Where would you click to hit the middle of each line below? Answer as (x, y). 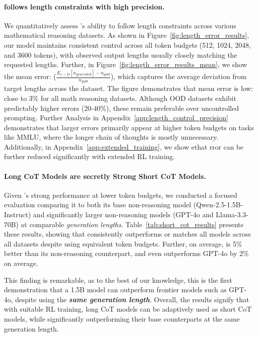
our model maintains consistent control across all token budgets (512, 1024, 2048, (128, 44)
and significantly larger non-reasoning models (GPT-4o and (123, 214)
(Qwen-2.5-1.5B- (218, 205)
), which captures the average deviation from (178, 76)
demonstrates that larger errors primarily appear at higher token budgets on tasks (129, 127)
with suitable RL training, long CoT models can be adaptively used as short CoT (128, 309)
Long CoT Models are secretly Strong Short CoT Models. (105, 176)
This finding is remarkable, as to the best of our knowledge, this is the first (118, 280)
